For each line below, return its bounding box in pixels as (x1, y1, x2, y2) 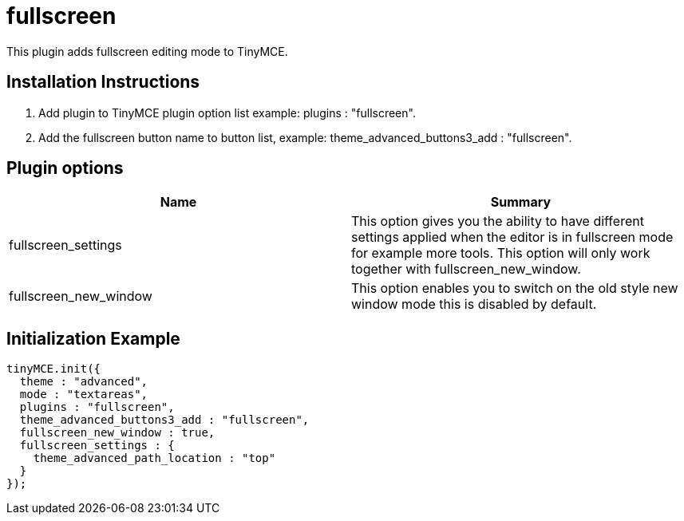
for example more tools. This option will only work (351, 245, 650, 262)
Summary (490, 194, 552, 211)
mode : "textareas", (19, 388, 148, 401)
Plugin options (6, 158, 124, 179)
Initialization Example (6, 328, 180, 349)
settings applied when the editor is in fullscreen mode (351, 229, 674, 246)
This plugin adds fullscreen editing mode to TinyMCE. (6, 44, 288, 58)
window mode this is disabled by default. (351, 296, 597, 313)
